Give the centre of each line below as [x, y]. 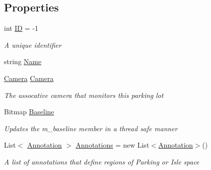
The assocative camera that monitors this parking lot [84, 95]
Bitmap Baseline [29, 112]
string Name [23, 61]
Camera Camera [29, 78]
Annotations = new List [112, 145]
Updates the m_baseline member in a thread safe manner [91, 128]
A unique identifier [33, 44]
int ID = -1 [21, 28]
